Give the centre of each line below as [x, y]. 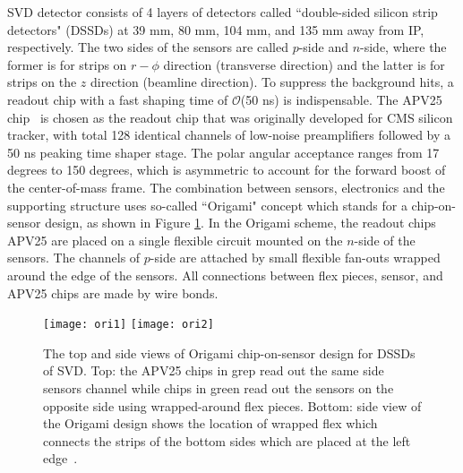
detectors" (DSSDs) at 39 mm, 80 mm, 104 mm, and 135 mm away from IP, [216, 29]
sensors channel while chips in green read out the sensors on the [219, 387]
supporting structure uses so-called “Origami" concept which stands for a [207, 205]
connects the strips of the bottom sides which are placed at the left [227, 440]
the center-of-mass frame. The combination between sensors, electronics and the [226, 187]
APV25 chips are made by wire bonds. [113, 292]
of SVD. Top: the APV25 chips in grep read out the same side [214, 370]
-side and [323, 47]
